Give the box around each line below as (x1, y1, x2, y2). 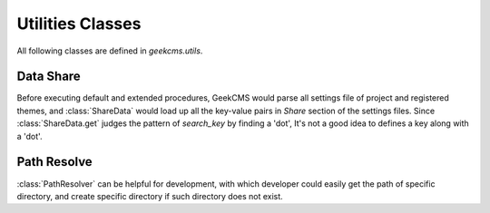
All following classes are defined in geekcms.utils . (16, 45, 203, 56)
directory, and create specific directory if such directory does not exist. (16, 190, 283, 201)
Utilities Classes (16, 14, 142, 34)
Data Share (16, 69, 81, 84)
